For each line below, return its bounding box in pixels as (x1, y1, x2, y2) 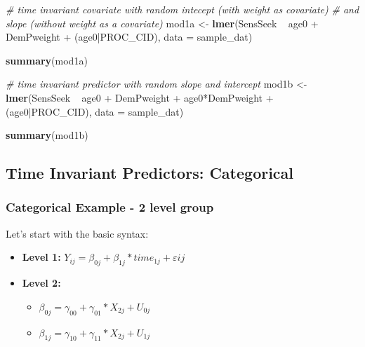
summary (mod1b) (6, 128, 88, 142)
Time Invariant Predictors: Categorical (6, 162, 294, 184)
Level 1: (22, 250, 61, 264)
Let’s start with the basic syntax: (6, 226, 149, 240)
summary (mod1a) (6, 53, 88, 67)
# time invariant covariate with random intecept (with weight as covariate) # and (6, 2, 359, 16)
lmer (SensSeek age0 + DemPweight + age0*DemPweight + (6, 90, 274, 104)
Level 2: (22, 275, 61, 290)
